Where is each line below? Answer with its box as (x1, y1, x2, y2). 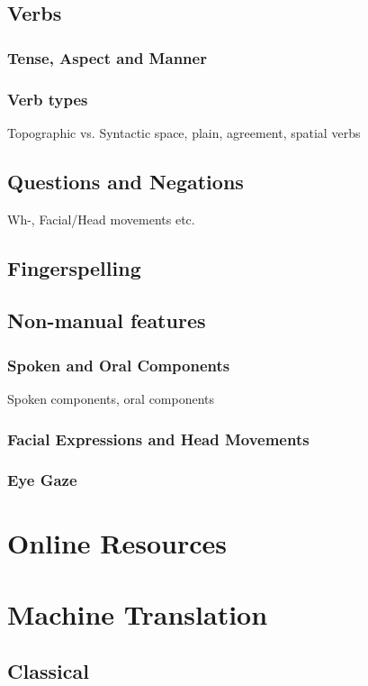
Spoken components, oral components (7, 389, 215, 408)
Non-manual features (7, 306, 206, 334)
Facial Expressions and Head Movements (7, 427, 310, 450)
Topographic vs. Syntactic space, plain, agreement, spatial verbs (7, 123, 361, 142)
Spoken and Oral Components (7, 353, 230, 376)
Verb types (7, 87, 88, 110)
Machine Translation (7, 595, 268, 632)
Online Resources (7, 525, 227, 562)
